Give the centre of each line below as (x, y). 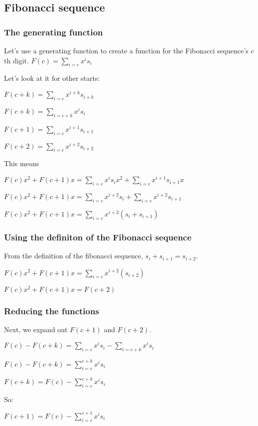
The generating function (54, 32)
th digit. (16, 60)
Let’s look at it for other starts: (52, 78)
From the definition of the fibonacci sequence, (74, 256)
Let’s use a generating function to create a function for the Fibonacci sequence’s (126, 50)
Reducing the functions (52, 311)
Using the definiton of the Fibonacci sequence (98, 237)
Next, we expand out (36, 329)
